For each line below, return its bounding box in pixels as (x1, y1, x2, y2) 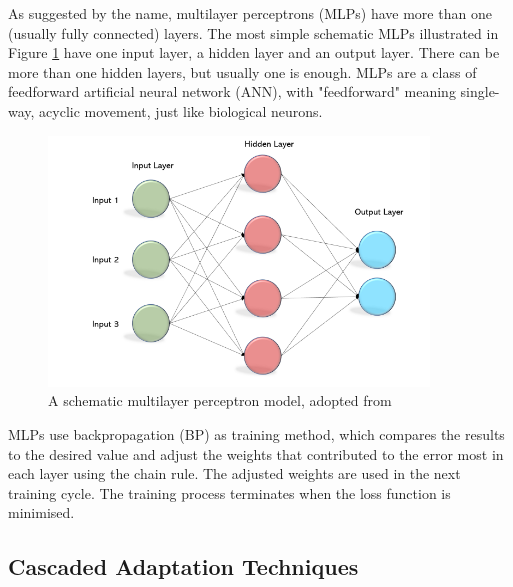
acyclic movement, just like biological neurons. (39, 100, 323, 121)
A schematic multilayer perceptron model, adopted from (48, 390, 392, 411)
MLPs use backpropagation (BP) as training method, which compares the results (8, 424, 505, 445)
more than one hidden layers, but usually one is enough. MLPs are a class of (8, 61, 477, 82)
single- (460, 81, 500, 102)
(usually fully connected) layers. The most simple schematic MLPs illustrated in (8, 22, 499, 43)
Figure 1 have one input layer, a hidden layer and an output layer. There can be (8, 42, 500, 63)
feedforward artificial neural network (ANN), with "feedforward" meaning (8, 81, 456, 102)
